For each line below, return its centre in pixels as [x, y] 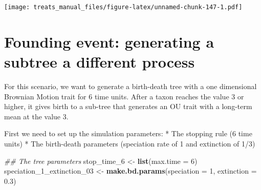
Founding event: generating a [109, 41]
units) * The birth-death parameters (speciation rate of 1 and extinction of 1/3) [130, 143]
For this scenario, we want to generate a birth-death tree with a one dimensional [130, 86]
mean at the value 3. [36, 116]
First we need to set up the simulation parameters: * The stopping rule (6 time [128, 133]
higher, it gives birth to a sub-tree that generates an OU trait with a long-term [128, 106]
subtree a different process [100, 62]
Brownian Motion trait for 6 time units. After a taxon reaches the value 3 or [124, 96]
